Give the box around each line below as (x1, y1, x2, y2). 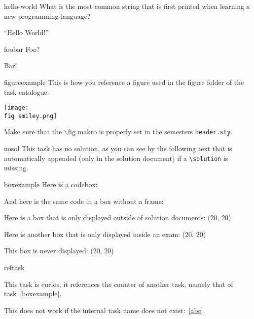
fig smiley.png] (4, 112, 57, 120)
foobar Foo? (4, 43, 40, 54)
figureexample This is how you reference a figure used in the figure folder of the (4, 77, 244, 87)
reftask (4, 262, 25, 272)
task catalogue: (4, 86, 49, 97)
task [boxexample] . (4, 288, 62, 299)
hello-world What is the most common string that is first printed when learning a (4, 1, 250, 11)
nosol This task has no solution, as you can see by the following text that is (4, 143, 232, 154)
